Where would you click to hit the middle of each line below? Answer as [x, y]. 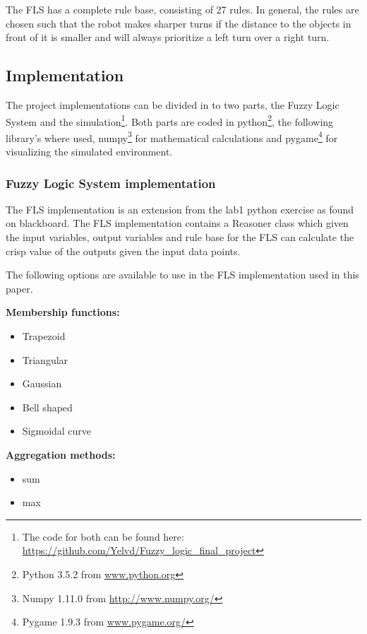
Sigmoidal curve [57, 431]
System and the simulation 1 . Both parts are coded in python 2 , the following [170, 120]
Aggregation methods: [61, 455]
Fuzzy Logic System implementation [111, 183]
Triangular [45, 359]
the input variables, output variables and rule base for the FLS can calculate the [180, 237]
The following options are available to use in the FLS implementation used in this [182, 275]
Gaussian [42, 383]
